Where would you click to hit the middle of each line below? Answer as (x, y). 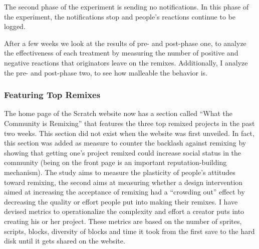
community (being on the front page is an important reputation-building (115, 162)
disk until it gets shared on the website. (65, 241)
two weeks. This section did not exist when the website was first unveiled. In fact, (129, 133)
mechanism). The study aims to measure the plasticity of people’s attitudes (120, 172)
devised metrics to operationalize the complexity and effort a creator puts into (124, 211)
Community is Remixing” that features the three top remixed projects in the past (129, 123)
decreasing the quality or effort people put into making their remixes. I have (121, 201)
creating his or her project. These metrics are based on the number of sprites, (123, 221)
